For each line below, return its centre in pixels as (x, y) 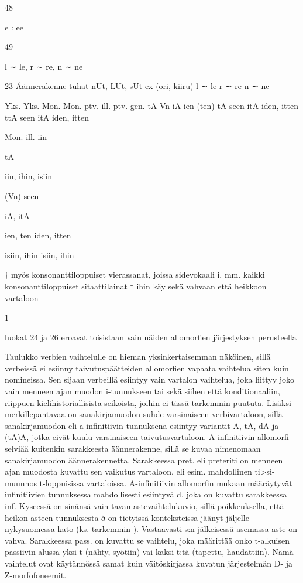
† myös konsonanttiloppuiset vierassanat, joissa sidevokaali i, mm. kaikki (135, 275)
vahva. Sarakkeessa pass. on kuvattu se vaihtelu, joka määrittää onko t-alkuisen (147, 540)
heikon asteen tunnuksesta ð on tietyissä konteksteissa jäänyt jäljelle (127, 517)
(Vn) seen (22, 195)
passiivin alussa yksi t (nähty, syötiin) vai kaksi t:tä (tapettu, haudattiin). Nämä (149, 552)
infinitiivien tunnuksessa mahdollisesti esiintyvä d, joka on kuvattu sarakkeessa (146, 494)
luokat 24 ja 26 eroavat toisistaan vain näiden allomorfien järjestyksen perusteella (151, 337)
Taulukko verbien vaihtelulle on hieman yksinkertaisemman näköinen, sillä (138, 357)
